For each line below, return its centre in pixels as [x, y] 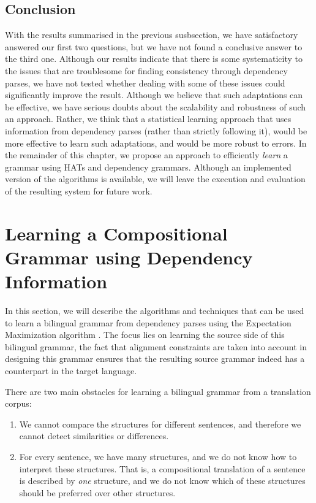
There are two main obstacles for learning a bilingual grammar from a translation [158, 391]
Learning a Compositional [116, 233]
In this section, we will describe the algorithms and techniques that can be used [155, 311]
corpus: [18, 403]
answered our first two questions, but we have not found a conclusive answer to [154, 46]
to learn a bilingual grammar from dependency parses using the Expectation [148, 322]
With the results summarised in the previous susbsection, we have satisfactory [152, 35]
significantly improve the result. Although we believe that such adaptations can [154, 95]
